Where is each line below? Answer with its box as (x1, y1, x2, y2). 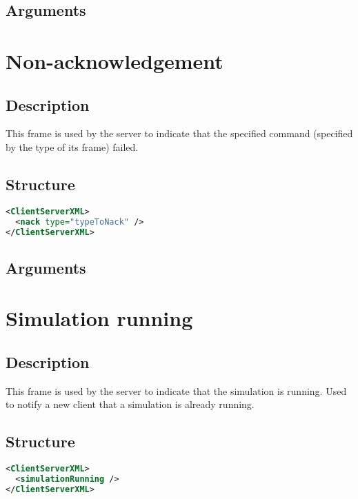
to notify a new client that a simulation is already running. (6, 397, 255, 411)
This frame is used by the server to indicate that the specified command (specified (6, 126, 353, 141)
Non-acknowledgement (6, 46, 223, 74)
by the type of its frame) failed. (6, 139, 139, 154)
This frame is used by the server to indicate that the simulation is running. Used (6, 383, 347, 398)
